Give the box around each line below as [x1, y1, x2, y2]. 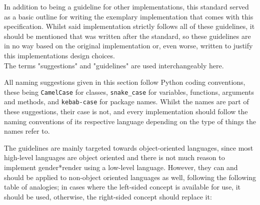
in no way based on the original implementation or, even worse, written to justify [4, 40, 253, 51]
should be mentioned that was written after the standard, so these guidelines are [4, 30, 251, 41]
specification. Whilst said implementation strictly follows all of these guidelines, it [4, 21, 255, 31]
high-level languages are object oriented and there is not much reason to [4, 152, 225, 163]
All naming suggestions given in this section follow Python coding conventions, [4, 77, 245, 87]
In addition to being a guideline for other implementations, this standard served [4, 1, 249, 11]
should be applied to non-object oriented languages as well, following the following [4, 172, 256, 182]
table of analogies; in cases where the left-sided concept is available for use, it [4, 182, 240, 192]
